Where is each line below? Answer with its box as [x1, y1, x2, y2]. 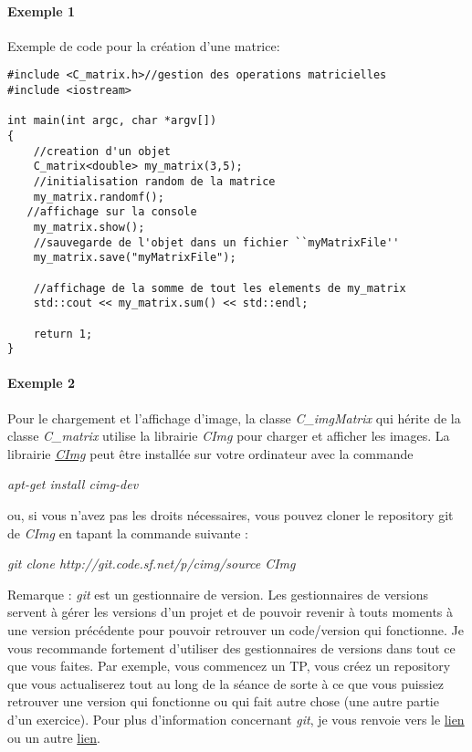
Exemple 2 [7, 373, 76, 392]
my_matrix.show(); [33, 220, 145, 234]
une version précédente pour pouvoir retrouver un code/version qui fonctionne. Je [7, 621, 465, 639]
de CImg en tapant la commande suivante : [7, 523, 249, 542]
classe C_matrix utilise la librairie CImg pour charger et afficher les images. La [7, 426, 450, 445]
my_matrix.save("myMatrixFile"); [33, 251, 236, 265]
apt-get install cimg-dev [7, 475, 139, 494]
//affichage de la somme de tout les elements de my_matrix [33, 281, 406, 295]
